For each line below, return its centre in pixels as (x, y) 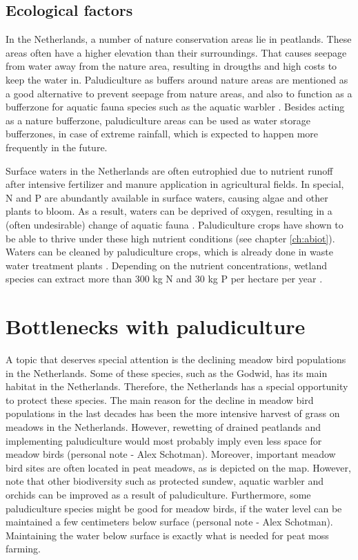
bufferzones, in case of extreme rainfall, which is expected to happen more (162, 134)
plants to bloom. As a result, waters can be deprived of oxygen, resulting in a (169, 211)
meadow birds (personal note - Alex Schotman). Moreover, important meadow (171, 454)
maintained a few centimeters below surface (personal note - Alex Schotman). (169, 522)
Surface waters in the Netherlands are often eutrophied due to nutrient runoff (169, 170)
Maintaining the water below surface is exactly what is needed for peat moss (167, 535)
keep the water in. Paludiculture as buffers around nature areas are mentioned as (177, 79)
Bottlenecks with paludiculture (156, 326)
